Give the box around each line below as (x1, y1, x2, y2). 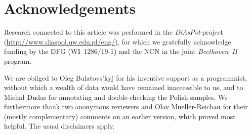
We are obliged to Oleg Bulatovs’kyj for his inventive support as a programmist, (4, 72, 247, 83)
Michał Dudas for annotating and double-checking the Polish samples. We (4, 91, 228, 102)
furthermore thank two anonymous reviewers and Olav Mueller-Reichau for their (4, 101, 248, 112)
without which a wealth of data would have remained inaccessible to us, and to (4, 82, 243, 92)
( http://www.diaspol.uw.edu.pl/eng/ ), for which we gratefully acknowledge (4, 36, 231, 46)
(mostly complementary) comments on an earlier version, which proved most (4, 111, 236, 121)
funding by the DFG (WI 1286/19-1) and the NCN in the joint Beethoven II (4, 46, 238, 56)
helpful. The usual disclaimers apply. (4, 121, 115, 131)
